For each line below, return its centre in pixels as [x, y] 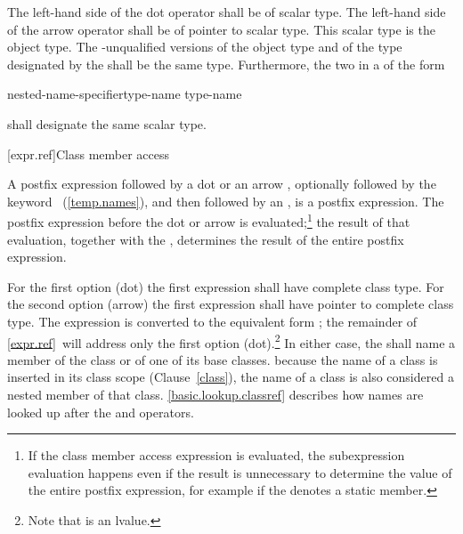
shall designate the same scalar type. [107, 123]
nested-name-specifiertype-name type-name [125, 94]
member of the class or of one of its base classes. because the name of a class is [223, 359]
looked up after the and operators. [101, 412]
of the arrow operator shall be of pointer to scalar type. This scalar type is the [221, 29]
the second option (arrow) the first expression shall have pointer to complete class [231, 304]
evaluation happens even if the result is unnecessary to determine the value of [240, 472]
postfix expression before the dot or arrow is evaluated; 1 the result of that [209, 220]
